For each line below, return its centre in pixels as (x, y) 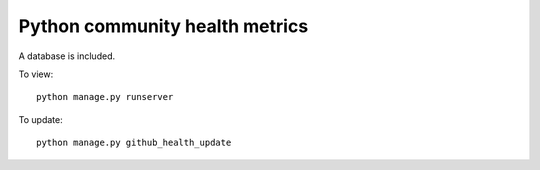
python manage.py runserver (105, 97)
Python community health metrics (163, 26)
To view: (36, 74)
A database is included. (66, 56)
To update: (41, 119)
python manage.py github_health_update (134, 143)
